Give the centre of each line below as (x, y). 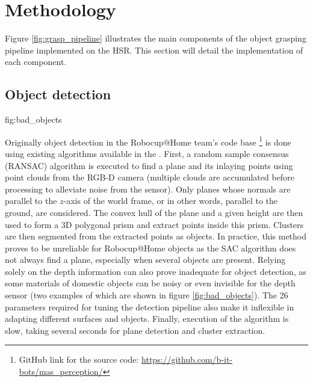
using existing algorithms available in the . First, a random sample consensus (147, 153)
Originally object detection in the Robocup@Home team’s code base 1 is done (148, 141)
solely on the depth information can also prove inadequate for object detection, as (156, 271)
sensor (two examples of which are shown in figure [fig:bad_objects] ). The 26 (147, 295)
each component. (36, 62)
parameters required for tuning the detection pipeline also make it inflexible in (150, 307)
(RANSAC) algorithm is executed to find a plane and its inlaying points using (149, 165)
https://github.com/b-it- (187, 359)
